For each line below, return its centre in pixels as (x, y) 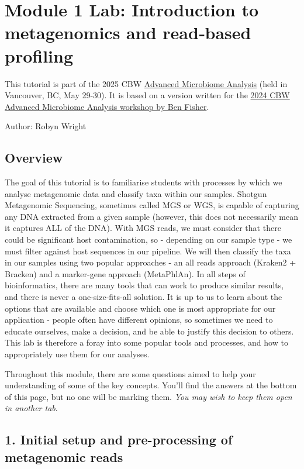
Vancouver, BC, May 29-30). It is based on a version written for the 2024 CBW (147, 95)
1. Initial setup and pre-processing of (119, 439)
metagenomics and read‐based (128, 32)
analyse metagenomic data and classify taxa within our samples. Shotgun (136, 193)
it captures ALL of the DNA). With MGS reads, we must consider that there (143, 228)
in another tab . (31, 408)
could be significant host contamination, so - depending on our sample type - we (148, 239)
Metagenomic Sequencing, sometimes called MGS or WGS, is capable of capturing (152, 205)
